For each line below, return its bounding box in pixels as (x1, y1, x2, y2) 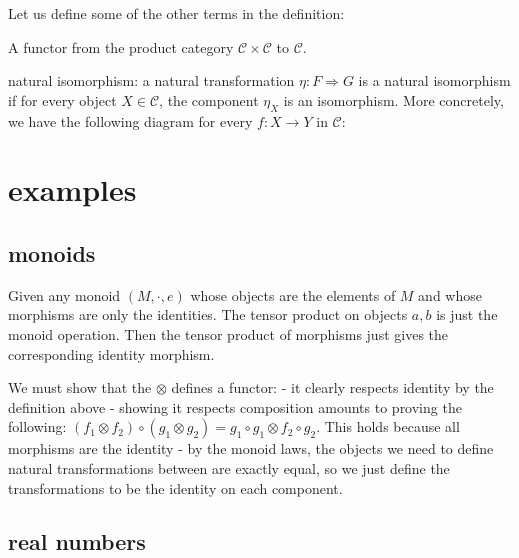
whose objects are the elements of (190, 284, 396, 305)
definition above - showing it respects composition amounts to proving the (8, 396, 462, 417)
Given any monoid (8, 284, 121, 305)
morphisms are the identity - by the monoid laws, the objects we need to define (8, 438, 494, 459)
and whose (418, 284, 482, 305)
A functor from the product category (8, 36, 234, 57)
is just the (436, 304, 498, 325)
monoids (8, 237, 96, 268)
